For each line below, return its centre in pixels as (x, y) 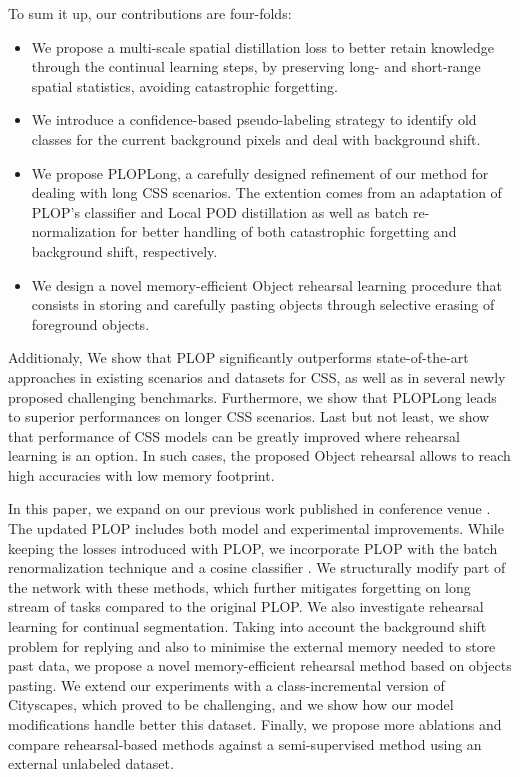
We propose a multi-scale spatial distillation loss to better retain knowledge (262, 46)
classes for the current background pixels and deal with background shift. (256, 138)
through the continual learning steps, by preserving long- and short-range (256, 66)
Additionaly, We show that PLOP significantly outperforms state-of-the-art (238, 357)
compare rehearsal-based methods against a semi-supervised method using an (245, 743)
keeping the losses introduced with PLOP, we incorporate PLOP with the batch (253, 547)
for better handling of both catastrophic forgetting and (288, 231)
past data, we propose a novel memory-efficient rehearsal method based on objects (260, 665)
